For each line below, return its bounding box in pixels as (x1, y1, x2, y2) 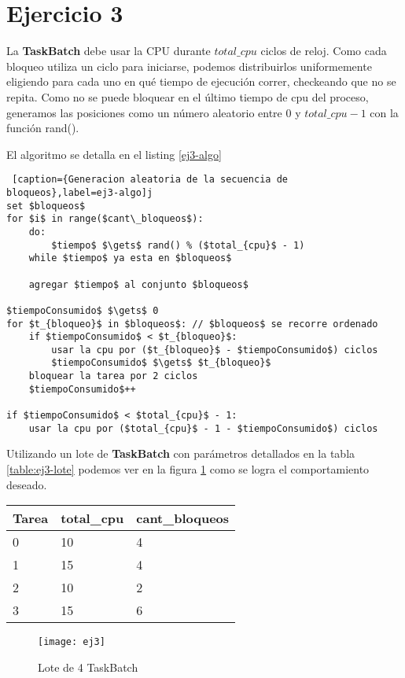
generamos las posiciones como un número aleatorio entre (6, 104, 282, 120)
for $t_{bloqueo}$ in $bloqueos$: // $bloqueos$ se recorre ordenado (6, 318, 378, 330)
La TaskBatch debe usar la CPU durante (6, 42, 211, 59)
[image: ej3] (38, 636, 105, 648)
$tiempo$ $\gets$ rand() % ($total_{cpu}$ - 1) (51, 239, 305, 251)
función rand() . (6, 120, 79, 136)
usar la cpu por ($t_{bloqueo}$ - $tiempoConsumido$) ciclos (51, 344, 378, 356)
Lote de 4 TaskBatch (38, 658, 138, 675)
